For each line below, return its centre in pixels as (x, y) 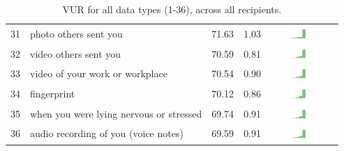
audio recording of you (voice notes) (107, 133)
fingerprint (53, 93)
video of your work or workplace (99, 73)
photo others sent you (76, 33)
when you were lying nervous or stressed (116, 113)
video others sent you (76, 53)
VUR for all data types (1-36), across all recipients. (172, 9)
